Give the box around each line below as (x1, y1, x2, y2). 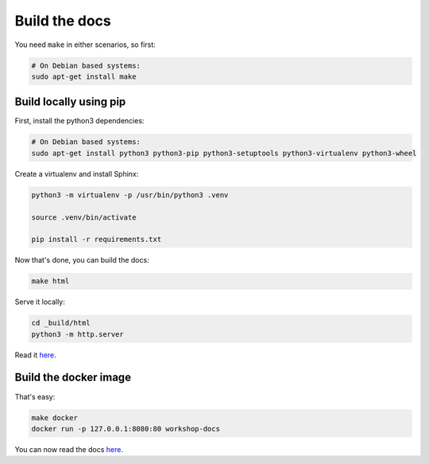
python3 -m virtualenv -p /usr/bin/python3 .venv (31, 190, 229, 199)
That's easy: (14, 392, 56, 401)
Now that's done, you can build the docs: (14, 255, 150, 265)
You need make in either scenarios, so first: (14, 40, 156, 49)
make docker (31, 413, 79, 422)
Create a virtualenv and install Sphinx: (14, 169, 139, 178)
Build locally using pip (14, 96, 126, 109)
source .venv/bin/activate (31, 213, 137, 222)
